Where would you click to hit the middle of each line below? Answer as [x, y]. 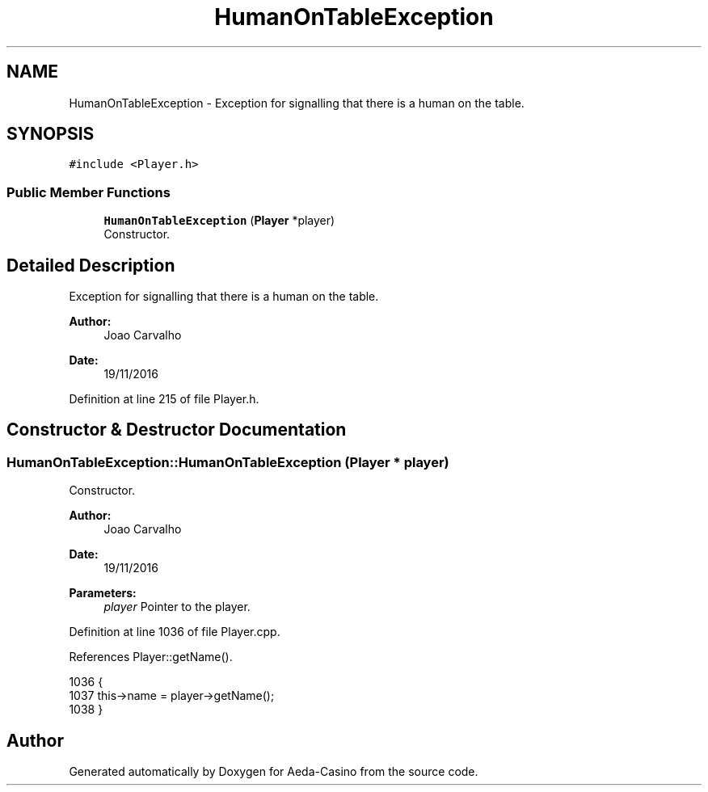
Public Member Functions [88, 192]
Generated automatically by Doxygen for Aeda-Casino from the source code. [274, 772]
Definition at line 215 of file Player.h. [164, 399]
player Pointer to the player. [177, 607]
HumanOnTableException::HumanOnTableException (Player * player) [228, 462]
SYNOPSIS [51, 134]
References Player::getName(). [151, 657]
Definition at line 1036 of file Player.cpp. [175, 632]
